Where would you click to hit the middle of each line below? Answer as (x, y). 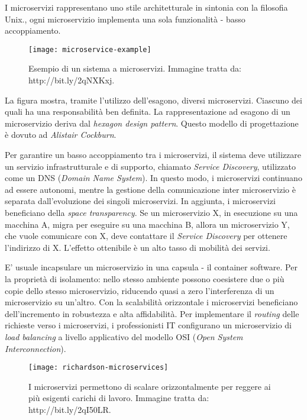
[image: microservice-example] (90, 49)
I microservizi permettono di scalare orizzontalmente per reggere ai (150, 386)
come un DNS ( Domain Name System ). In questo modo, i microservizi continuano (153, 178)
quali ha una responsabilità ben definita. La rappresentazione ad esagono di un (148, 112)
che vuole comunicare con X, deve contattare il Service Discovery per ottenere (146, 236)
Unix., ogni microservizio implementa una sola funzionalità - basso (125, 19)
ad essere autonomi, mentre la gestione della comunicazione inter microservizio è (150, 189)
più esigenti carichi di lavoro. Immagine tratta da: (119, 398)
